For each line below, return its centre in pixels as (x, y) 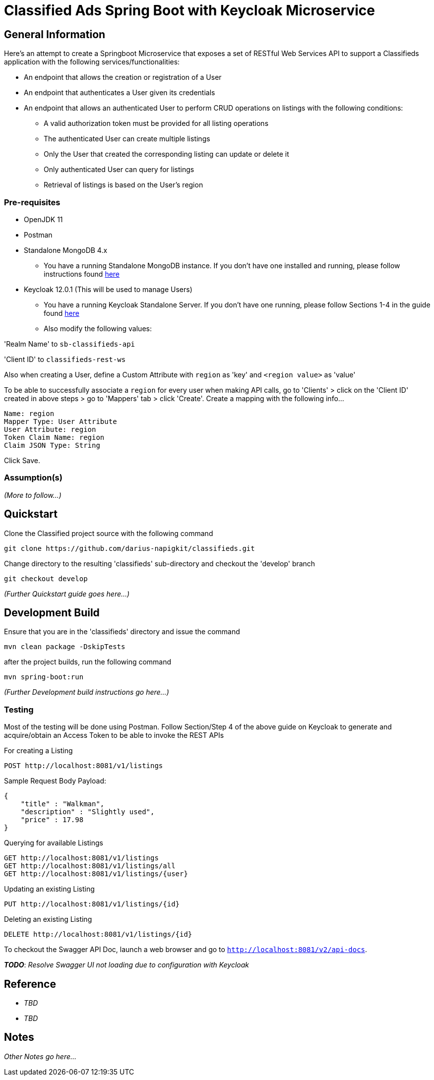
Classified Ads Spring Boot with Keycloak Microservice (190, 10)
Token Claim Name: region (54, 437)
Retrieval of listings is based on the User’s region (124, 185)
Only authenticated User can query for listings (119, 170)
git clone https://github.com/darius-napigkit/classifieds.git (129, 548)
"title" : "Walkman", (62, 804)
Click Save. (22, 460)
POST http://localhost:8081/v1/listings (84, 766)
